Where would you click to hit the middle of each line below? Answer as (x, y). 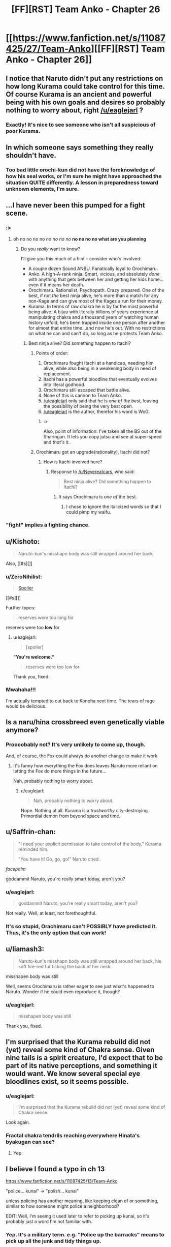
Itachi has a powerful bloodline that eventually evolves (100, 379)
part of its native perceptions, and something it (82, 1066)
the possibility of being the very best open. (88, 406)
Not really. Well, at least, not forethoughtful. (51, 913)
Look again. (18, 1122)
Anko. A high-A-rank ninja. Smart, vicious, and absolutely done (94, 274)
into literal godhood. (64, 384)
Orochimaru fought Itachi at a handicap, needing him (98, 363)
